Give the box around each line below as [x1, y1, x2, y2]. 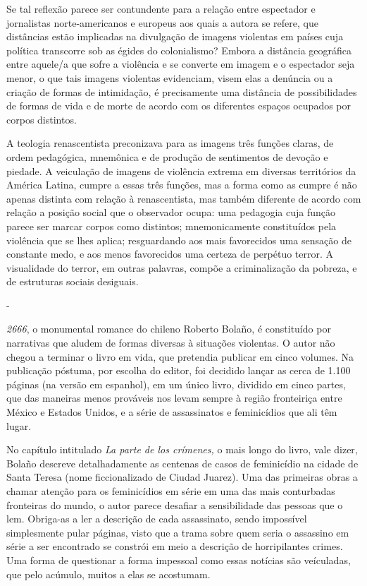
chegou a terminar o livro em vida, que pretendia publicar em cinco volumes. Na [6, 349, 354, 364]
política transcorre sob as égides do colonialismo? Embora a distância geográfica [6, 42, 352, 57]
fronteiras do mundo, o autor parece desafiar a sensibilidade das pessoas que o [6, 497, 343, 512]
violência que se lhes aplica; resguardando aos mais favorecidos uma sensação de [6, 232, 352, 247]
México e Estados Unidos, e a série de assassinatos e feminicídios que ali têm [6, 405, 337, 419]
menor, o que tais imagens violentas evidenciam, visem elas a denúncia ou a [6, 70, 333, 85]
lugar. [6, 418, 32, 433]
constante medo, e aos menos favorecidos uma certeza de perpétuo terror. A [6, 246, 334, 261]
